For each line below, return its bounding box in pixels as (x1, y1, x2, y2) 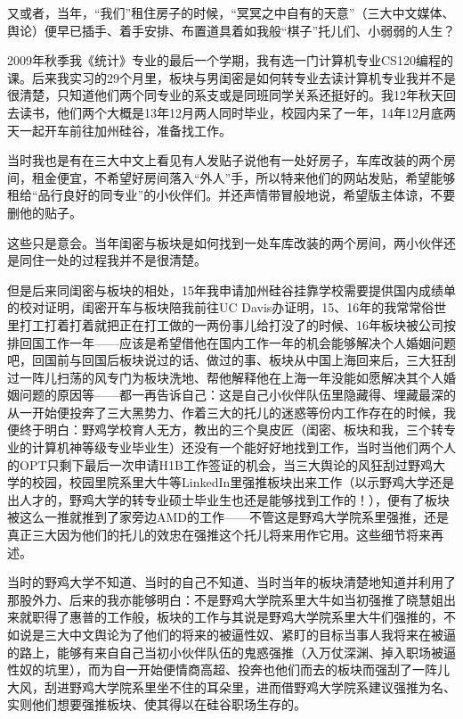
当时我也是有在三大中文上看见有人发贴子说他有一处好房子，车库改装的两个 (7, 151, 443, 169)
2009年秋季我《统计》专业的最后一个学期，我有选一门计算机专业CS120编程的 (7, 51, 453, 70)
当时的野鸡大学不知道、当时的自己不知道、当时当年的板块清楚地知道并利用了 (7, 573, 456, 591)
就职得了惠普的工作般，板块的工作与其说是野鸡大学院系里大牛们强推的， (19, 607, 443, 626)
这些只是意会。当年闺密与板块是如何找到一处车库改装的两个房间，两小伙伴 (7, 233, 443, 252)
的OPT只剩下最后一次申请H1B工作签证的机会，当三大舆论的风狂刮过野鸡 (7, 455, 433, 474)
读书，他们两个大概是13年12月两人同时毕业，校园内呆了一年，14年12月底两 (19, 103, 456, 121)
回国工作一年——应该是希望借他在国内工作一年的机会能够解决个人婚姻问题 (19, 333, 456, 351)
